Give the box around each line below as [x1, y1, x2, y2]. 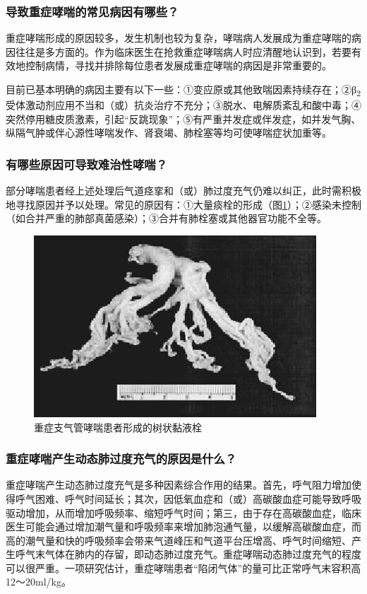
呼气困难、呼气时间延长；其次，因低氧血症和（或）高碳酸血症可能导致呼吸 [15, 491, 361, 506]
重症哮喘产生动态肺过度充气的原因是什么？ [6, 450, 237, 467]
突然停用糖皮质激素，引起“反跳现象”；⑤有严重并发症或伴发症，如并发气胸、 [6, 111, 361, 126]
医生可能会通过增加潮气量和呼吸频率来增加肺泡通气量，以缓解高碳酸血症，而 [6, 519, 361, 534]
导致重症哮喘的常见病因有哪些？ [6, 2, 179, 20]
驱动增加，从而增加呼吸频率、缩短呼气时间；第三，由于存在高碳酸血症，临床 [6, 505, 361, 520]
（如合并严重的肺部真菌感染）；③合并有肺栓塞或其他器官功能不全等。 [6, 211, 327, 226]
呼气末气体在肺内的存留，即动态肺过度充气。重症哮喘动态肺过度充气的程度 [15, 547, 361, 561]
